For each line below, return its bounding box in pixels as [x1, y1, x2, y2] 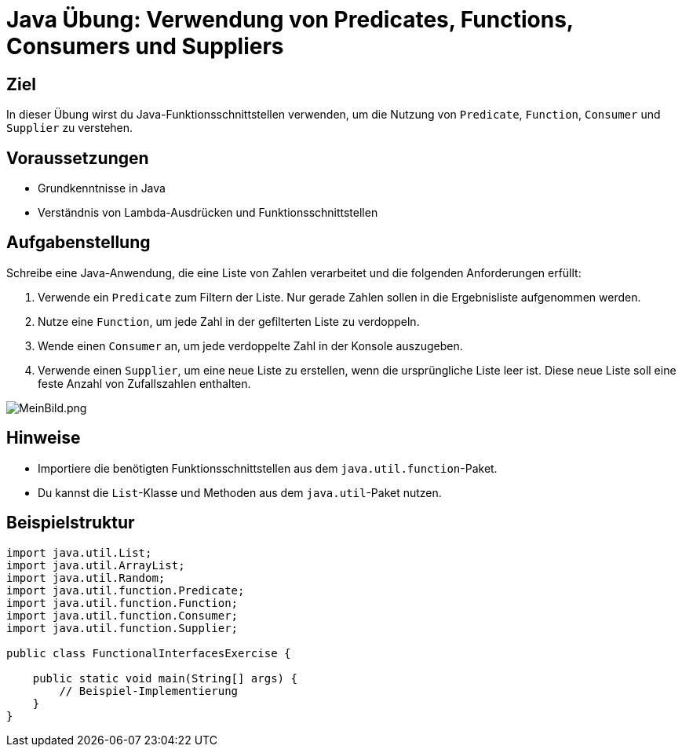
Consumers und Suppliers [6, 33, 284, 60]
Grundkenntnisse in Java [38, 181, 166, 196]
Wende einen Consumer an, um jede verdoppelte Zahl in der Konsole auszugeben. [38, 338, 463, 353]
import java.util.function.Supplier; [6, 621, 239, 634]
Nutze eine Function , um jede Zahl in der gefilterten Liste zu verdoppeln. [38, 314, 420, 328]
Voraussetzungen [6, 148, 149, 168]
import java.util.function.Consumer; [6, 609, 239, 622]
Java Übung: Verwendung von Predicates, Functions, [6, 6, 574, 33]
